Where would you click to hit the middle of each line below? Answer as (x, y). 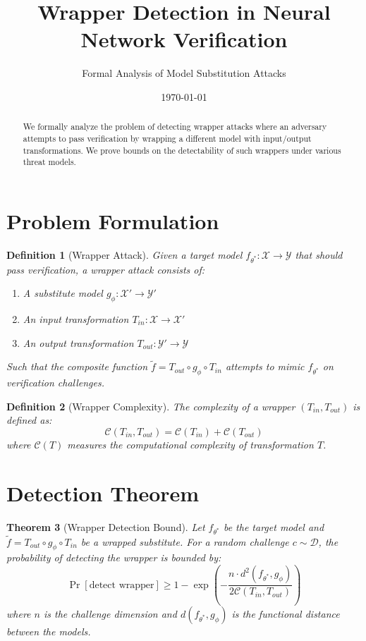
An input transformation (76, 319)
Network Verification (184, 39)
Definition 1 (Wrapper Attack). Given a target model (124, 254)
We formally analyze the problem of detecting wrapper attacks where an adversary (175, 127)
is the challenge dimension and (110, 613)
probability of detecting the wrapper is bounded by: (114, 557)
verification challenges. (56, 383)
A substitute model (63, 293)
